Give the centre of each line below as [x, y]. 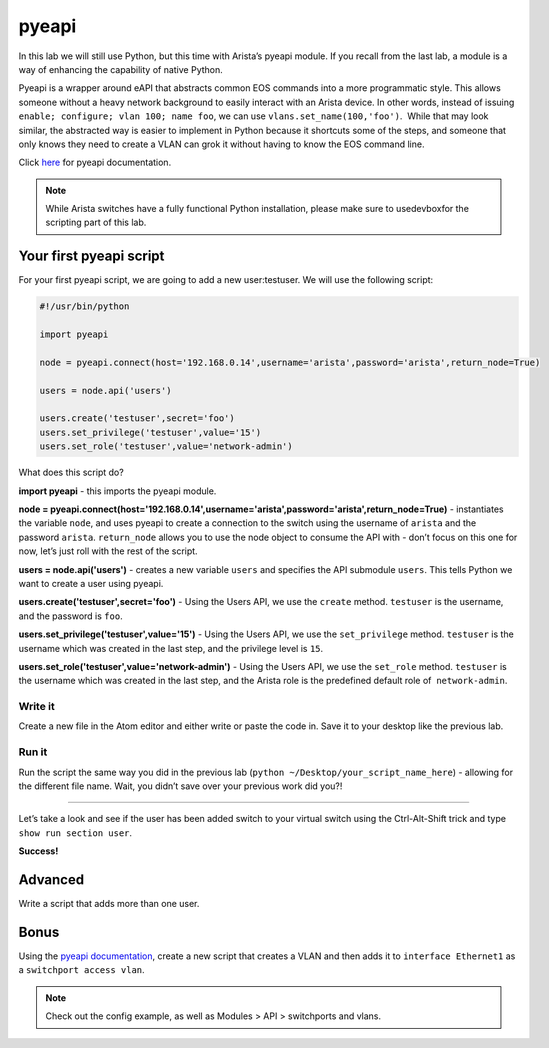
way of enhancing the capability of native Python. [121, 69]
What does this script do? [71, 472]
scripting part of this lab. [96, 222]
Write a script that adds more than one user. [109, 904]
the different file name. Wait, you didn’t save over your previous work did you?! [180, 786]
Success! [38, 851]
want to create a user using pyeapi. [91, 583]
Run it [33, 752]
